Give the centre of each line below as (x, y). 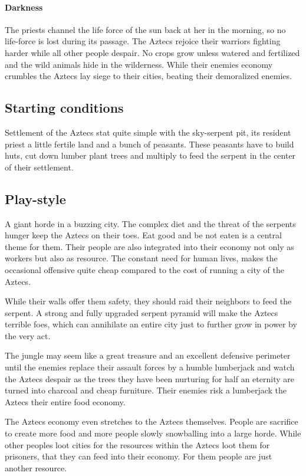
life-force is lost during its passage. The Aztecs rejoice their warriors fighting (143, 41)
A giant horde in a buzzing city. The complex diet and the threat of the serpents (150, 223)
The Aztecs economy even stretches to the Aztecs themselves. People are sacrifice (152, 421)
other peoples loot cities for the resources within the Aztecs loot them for (137, 444)
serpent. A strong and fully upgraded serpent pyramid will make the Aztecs (142, 312)
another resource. (36, 467)
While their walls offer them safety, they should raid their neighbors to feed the (148, 301)
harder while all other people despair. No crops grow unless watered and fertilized (152, 52)
